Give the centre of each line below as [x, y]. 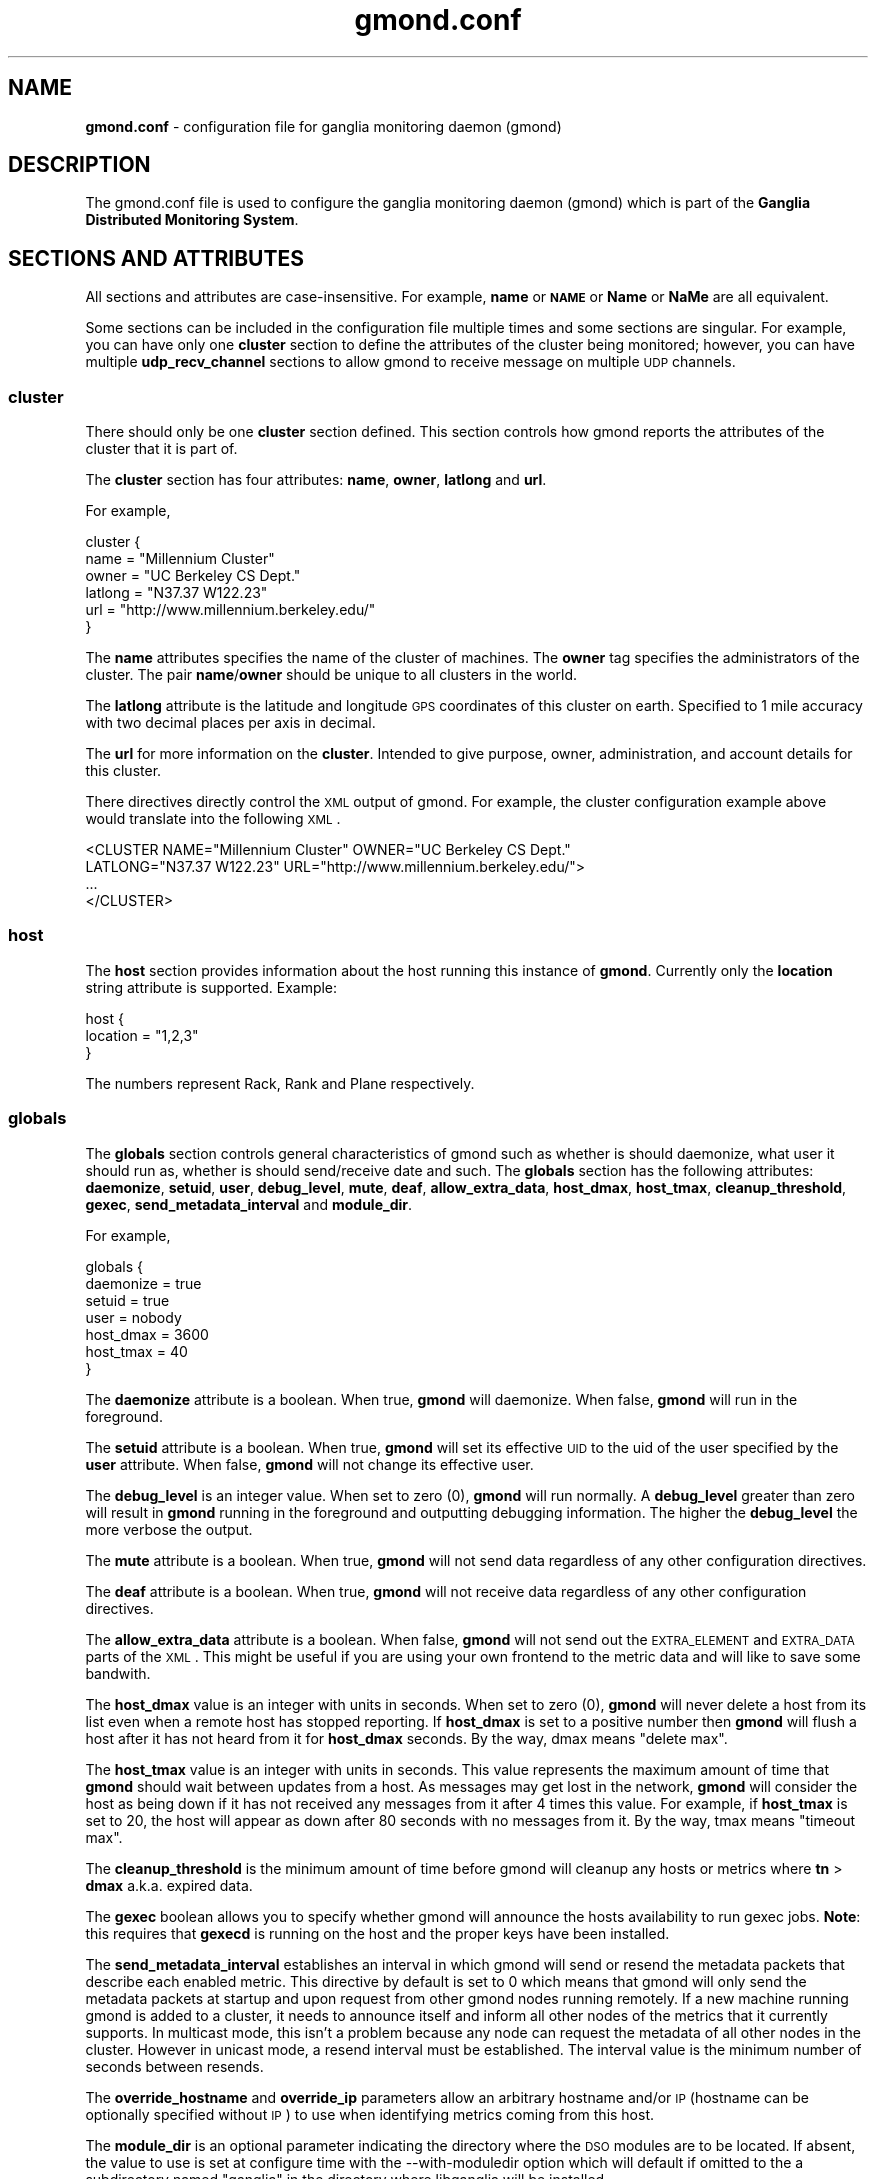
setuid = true [127, 1300]
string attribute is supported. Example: [211, 987]
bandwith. [118, 1673]
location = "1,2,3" [142, 1035]
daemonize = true [143, 1283]
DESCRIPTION [79, 165]
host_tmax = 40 [136, 1351]
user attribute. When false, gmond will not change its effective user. [309, 1464]
